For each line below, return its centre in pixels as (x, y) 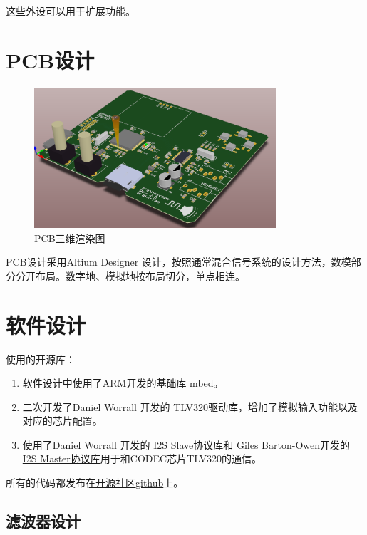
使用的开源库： (41, 359)
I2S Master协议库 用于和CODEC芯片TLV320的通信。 (142, 458)
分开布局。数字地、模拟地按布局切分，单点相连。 (130, 275)
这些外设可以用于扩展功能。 (71, 11)
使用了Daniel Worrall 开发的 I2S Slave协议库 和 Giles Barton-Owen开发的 (186, 444)
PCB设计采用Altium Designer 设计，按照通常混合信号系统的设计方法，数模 (179, 262)
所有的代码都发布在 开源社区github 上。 (95, 483)
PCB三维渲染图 (70, 238)
